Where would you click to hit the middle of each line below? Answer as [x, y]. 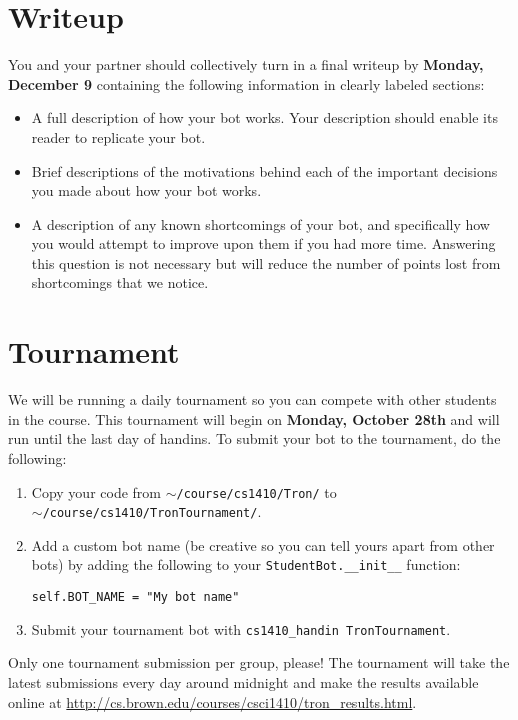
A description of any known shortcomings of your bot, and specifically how [260, 223]
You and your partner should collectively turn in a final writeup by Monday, [246, 64]
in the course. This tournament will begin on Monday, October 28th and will [254, 418]
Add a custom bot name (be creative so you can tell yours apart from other [263, 544]
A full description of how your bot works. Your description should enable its [264, 117]
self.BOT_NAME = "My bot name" [135, 597]
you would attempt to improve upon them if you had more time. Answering [263, 243]
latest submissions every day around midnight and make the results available [243, 682]
